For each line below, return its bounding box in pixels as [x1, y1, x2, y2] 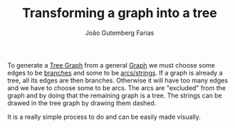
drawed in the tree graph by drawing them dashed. [7, 98, 157, 107]
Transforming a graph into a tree [22, 5, 217, 21]
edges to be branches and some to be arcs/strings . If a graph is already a [7, 68, 223, 77]
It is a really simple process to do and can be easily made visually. [7, 112, 201, 121]
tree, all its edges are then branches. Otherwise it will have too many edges [7, 76, 229, 85]
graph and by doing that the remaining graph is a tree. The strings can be [7, 91, 223, 100]
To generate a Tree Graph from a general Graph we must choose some [7, 60, 216, 69]
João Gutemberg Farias [85, 28, 155, 37]
